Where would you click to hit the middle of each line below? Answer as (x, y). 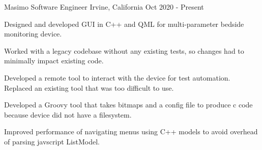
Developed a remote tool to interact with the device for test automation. (117, 77)
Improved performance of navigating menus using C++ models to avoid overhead (131, 132)
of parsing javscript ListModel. (52, 141)
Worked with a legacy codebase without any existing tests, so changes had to (124, 50)
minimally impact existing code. (54, 61)
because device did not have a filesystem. (68, 114)
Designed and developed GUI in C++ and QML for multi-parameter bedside (124, 24)
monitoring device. (33, 34)
